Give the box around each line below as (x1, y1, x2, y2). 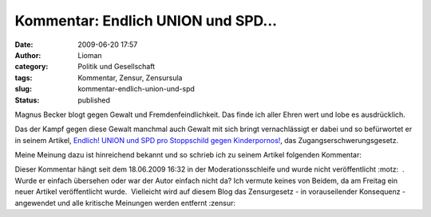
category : (14, 62, 49, 72)
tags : (14, 72, 33, 83)
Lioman (77, 50, 103, 60)
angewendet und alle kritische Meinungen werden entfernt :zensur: (14, 198, 235, 207)
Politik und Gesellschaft (77, 62, 156, 72)
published (77, 95, 111, 105)
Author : (14, 50, 42, 60)
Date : (14, 40, 34, 49)
